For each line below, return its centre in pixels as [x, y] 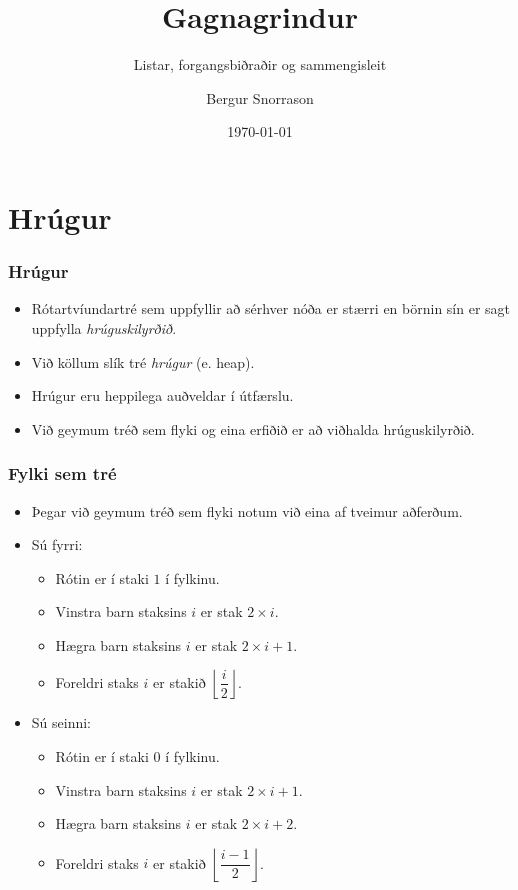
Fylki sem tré [62, 473]
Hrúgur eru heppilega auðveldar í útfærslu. [162, 395]
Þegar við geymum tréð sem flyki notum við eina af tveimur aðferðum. [247, 510]
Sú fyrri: [57, 544]
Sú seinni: [61, 722]
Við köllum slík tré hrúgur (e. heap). [143, 361]
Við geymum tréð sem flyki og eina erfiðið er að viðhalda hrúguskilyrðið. [253, 428]
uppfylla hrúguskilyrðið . [104, 327]
